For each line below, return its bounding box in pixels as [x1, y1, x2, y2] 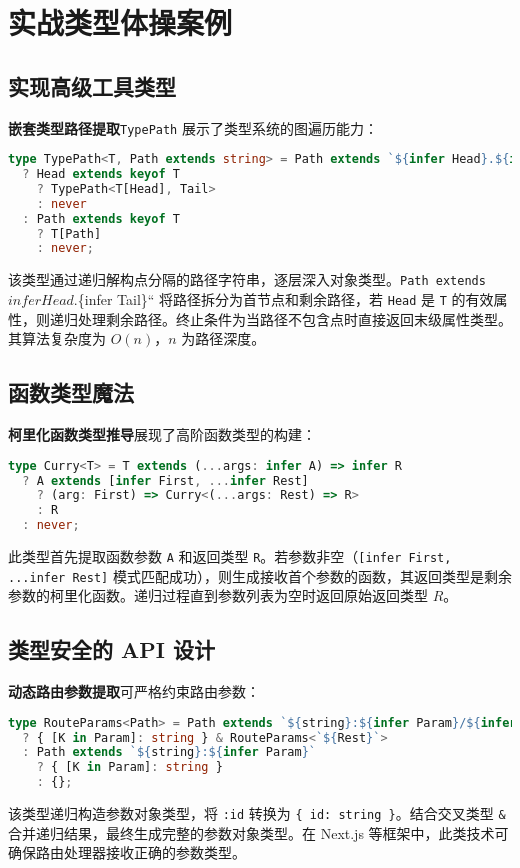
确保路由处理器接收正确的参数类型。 [8, 842, 246, 863]
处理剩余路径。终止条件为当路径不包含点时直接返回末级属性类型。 [77, 308, 512, 329]
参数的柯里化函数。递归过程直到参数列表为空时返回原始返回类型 [8, 585, 428, 606]
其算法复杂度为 [8, 328, 106, 349]
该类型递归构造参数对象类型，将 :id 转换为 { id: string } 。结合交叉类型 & [8, 803, 506, 824]
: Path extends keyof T [22, 211, 180, 226]
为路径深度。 [181, 328, 266, 349]
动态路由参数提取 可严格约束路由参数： [8, 681, 260, 702]
